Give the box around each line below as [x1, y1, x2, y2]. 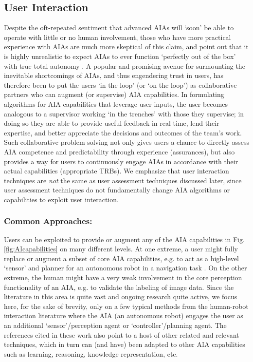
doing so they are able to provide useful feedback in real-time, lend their [4, 118, 219, 128]
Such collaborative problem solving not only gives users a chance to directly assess [4, 137, 249, 147]
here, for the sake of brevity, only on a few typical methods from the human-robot [4, 301, 249, 311]
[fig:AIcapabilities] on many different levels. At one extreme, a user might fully [4, 244, 238, 254]
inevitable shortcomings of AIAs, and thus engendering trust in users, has [4, 70, 224, 80]
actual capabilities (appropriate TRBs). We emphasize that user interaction [4, 166, 229, 176]
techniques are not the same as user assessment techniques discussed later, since [4, 175, 242, 185]
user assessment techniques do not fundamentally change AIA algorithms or [4, 185, 230, 195]
